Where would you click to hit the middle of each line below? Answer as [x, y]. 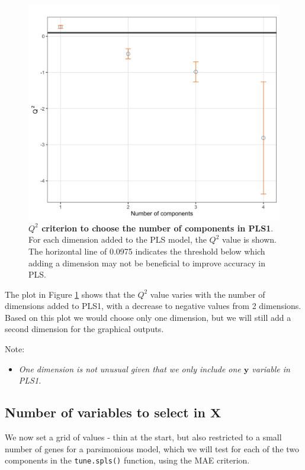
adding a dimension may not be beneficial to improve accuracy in [147, 263]
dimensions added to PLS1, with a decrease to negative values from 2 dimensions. [153, 306]
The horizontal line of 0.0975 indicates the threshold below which [147, 251]
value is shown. [249, 239]
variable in [271, 368]
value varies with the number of [208, 294]
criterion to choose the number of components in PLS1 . [158, 228]
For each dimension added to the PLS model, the [118, 239]
